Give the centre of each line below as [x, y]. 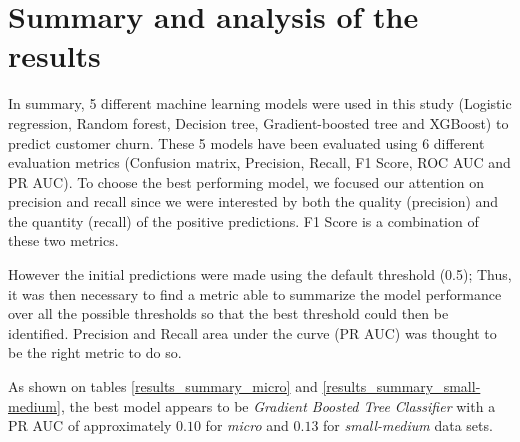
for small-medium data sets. [408, 425]
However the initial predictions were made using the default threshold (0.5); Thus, [260, 274]
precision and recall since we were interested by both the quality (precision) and [253, 201]
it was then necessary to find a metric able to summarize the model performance [255, 293]
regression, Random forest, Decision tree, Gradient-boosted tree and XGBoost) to [258, 122]
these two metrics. [63, 240]
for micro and [247, 425]
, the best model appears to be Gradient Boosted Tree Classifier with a [278, 405]
